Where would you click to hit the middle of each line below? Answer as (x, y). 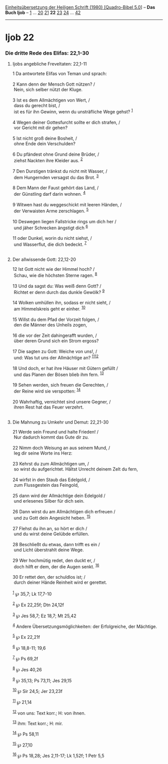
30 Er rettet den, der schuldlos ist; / (49, 577)
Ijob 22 (20, 38)
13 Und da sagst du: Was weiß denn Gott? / (57, 286)
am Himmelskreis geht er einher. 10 (50, 308)
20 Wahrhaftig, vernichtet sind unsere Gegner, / (61, 402)
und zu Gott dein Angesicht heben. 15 (52, 517)
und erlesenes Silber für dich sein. (49, 501)
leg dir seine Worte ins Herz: (43, 453)
